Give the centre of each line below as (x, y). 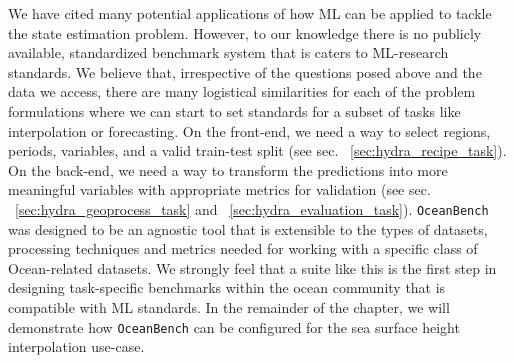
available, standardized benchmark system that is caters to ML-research (228, 52)
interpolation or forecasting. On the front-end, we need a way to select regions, (249, 130)
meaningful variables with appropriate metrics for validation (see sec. (219, 189)
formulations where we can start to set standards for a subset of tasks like (234, 110)
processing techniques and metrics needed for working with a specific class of (243, 248)
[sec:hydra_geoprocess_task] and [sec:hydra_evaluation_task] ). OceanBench (252, 208)
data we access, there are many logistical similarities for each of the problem (242, 91)
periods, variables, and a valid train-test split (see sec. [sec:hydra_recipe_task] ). (257, 150)
